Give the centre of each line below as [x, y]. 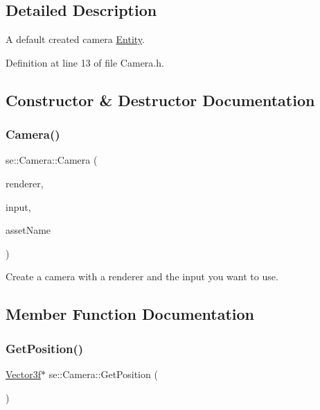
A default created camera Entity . [75, 39]
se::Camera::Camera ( [52, 160]
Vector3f [23, 374]
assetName [28, 230]
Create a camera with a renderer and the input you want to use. [142, 276]
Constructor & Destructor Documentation [160, 100]
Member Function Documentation [130, 314]
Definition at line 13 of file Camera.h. [85, 62]
